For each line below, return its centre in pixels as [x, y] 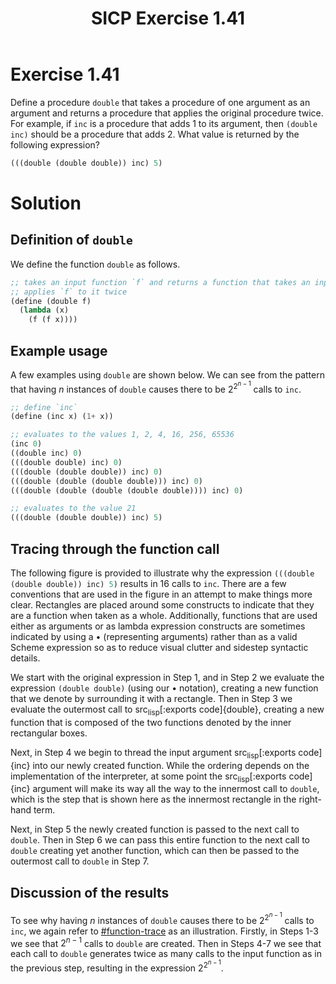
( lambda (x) [44, 310]
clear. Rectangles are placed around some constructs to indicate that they [162, 604]
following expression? [55, 144]
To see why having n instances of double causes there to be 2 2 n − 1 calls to [162, 918]
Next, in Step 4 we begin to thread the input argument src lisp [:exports [153, 753]
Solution [46, 203]
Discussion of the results [90, 892]
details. [25, 658]
